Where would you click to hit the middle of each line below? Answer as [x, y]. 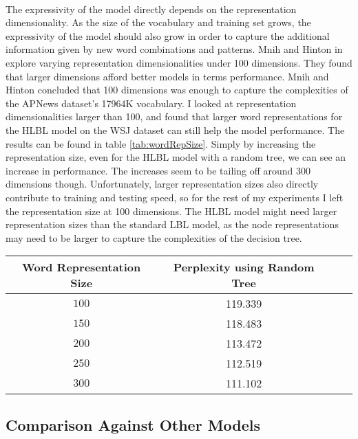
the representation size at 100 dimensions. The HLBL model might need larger [171, 211]
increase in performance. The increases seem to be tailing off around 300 [158, 170]
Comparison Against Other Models [133, 424]
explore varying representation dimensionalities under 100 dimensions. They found [179, 62]
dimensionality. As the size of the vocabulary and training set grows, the [158, 22]
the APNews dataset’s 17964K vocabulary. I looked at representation [151, 103]
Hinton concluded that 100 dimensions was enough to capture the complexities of [177, 90]
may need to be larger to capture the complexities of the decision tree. [154, 237]
